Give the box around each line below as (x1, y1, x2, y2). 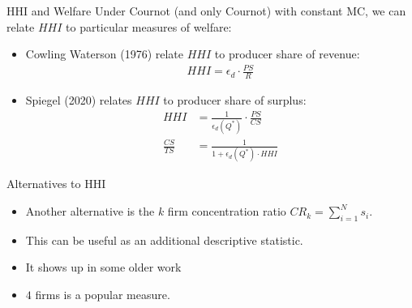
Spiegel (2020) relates (25, 92, 132, 109)
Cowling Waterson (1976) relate (25, 45, 184, 62)
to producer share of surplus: (163, 92, 307, 109)
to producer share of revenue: (214, 45, 360, 62)
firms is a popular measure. (35, 286, 170, 303)
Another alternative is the (25, 203, 155, 220)
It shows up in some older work (25, 259, 182, 276)
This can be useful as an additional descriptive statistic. (25, 231, 303, 248)
